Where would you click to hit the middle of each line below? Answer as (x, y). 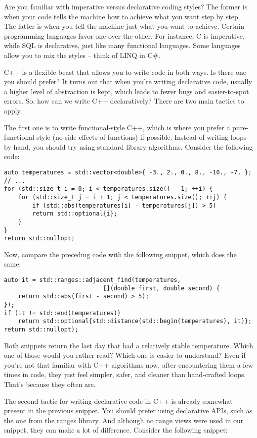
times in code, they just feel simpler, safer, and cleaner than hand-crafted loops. (125, 374)
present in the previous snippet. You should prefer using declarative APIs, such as (128, 411)
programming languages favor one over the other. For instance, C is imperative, (124, 35)
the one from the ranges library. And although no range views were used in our (124, 420)
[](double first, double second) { (161, 288)
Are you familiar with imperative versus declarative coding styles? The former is (126, 6)
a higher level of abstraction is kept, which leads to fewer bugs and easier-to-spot (127, 91)
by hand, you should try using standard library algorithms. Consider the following (128, 146)
